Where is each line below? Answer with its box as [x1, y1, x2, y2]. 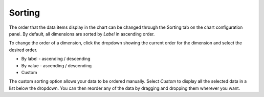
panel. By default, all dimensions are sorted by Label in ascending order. [9, 31, 155, 37]
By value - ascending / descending [21, 62, 92, 68]
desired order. [9, 47, 38, 53]
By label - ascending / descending [21, 56, 90, 62]
